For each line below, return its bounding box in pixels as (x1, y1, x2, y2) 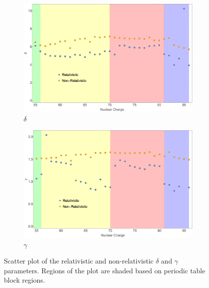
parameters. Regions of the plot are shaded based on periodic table (4, 265, 206, 275)
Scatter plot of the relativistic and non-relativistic (4, 256, 154, 266)
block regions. (4, 275, 45, 285)
